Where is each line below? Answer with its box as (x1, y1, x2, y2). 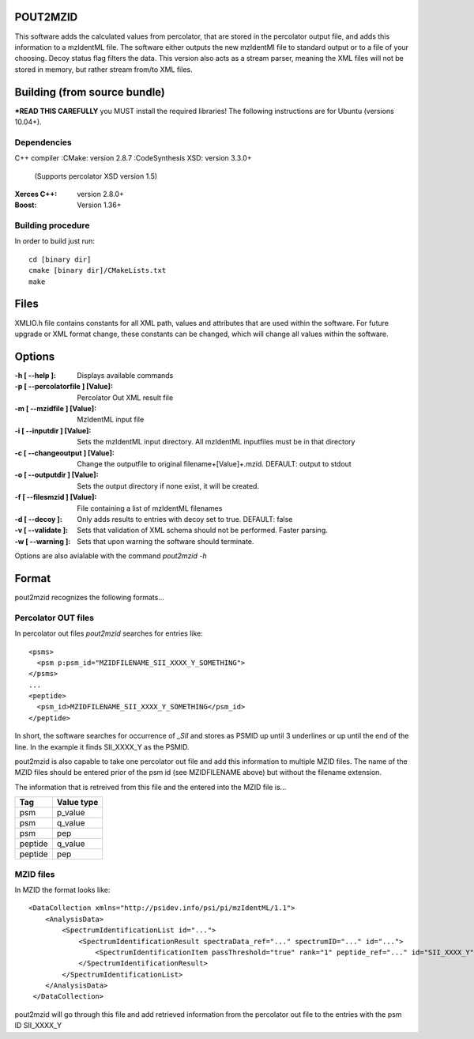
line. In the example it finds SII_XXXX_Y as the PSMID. (14, 742, 190, 751)
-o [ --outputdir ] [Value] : (14, 470, 99, 480)
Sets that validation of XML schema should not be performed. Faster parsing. (77, 526, 328, 535)
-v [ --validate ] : (14, 526, 69, 535)
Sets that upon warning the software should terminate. (77, 536, 254, 546)
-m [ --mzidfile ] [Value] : (14, 403, 97, 413)
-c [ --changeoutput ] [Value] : (14, 448, 115, 458)
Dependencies (14, 137, 73, 148)
